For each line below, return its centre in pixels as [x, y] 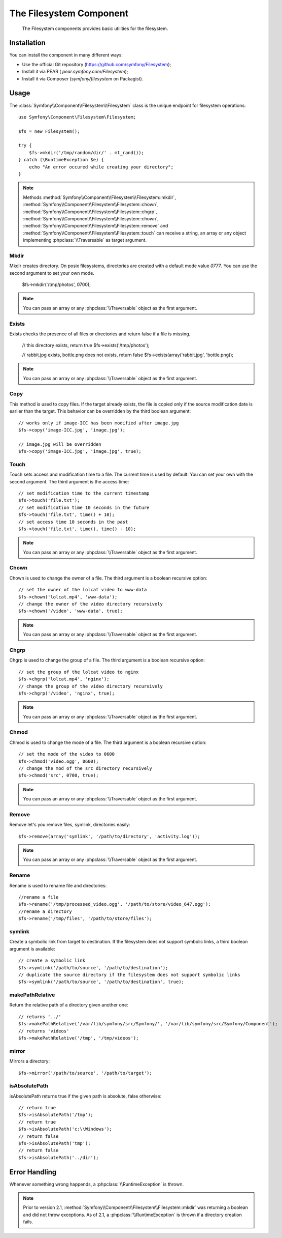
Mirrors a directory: [30, 1061]
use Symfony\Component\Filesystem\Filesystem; [77, 117]
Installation [27, 43]
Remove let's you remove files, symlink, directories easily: [70, 825]
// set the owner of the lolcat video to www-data [83, 590]
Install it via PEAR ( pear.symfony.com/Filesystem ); [75, 72]
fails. [28, 1222]
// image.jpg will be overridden [60, 444]
